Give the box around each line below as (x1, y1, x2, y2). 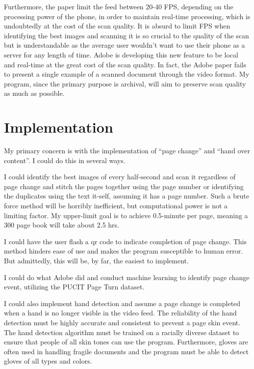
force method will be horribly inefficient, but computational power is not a (4, 200, 228, 211)
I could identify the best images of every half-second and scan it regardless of (4, 171, 236, 182)
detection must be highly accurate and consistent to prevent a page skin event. (4, 317, 241, 327)
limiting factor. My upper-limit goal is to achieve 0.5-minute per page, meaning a (4, 210, 248, 220)
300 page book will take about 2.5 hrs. (4, 220, 120, 230)
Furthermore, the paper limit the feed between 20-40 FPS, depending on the (4, 1, 233, 11)
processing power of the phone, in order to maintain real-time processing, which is (4, 11, 251, 21)
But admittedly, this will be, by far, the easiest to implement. (4, 255, 189, 265)
